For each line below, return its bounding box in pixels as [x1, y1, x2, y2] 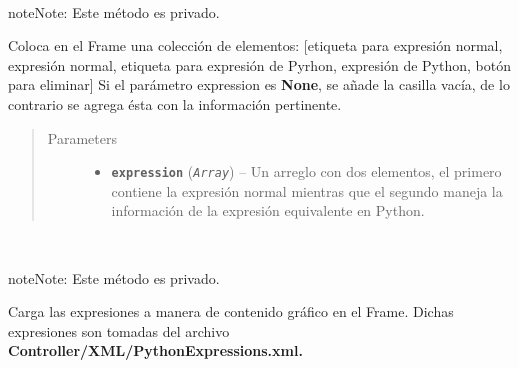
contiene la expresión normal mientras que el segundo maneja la [111, 180, 503, 201]
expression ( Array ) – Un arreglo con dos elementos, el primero [111, 161, 502, 182]
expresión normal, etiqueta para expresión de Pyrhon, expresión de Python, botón [8, 54, 511, 75]
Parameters [47, 127, 117, 148]
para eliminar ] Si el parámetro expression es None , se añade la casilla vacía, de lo [8, 74, 510, 95]
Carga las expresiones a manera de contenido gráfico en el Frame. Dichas [8, 301, 454, 322]
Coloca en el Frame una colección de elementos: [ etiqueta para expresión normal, [8, 35, 503, 56]
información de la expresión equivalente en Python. [111, 200, 425, 221]
